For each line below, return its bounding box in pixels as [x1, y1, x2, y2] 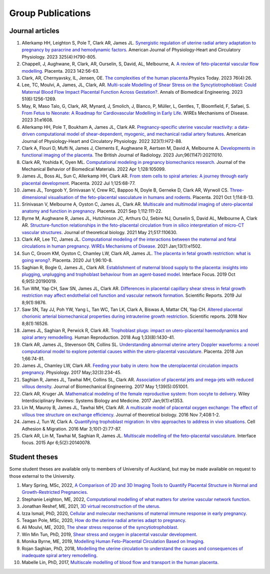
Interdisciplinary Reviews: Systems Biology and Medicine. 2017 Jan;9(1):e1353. [21, 398, 184, 404]
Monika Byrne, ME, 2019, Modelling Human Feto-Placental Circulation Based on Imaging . [21, 538, 205, 544]
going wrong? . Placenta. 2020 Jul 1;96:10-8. [21, 257, 113, 263]
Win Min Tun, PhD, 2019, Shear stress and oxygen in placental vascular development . [21, 531, 197, 537]
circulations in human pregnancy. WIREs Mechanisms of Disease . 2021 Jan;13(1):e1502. [21, 243, 202, 249]
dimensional [21, 194, 47, 200]
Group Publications [9, 8, 91, 19]
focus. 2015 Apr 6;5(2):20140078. [21, 440, 91, 446]
